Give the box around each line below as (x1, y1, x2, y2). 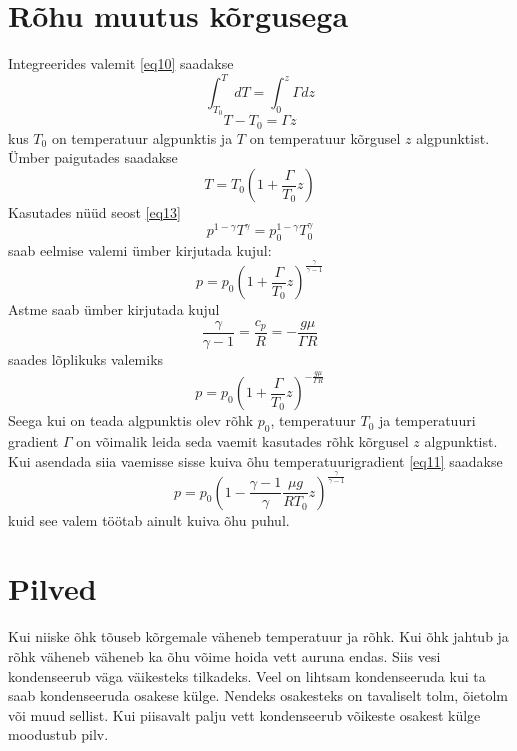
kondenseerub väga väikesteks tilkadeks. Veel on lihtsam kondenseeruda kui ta (8, 665, 486, 686)
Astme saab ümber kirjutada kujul (8, 299, 220, 319)
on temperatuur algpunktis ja (51, 127, 233, 148)
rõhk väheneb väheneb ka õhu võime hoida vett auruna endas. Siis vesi (8, 646, 441, 666)
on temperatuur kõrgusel (249, 127, 401, 148)
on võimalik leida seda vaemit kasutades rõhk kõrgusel (76, 430, 409, 451)
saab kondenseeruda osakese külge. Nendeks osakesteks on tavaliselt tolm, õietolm (8, 685, 508, 706)
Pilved (8, 568, 97, 609)
